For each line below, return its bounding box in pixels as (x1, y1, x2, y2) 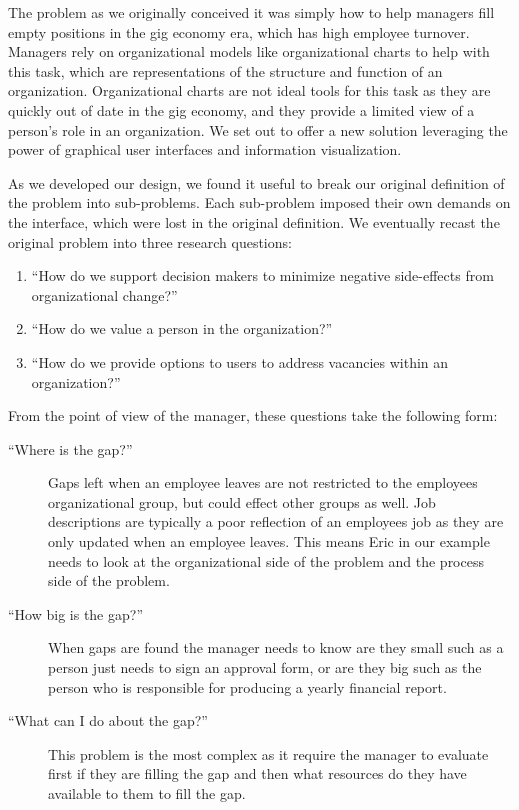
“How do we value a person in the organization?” (31, 318, 333, 339)
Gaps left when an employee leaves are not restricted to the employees (48, 472, 478, 493)
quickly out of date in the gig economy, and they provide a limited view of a (8, 99, 475, 120)
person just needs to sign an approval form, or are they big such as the (48, 657, 482, 678)
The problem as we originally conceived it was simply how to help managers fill (8, 2, 495, 22)
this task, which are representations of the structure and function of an (8, 60, 443, 81)
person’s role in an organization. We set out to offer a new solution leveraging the (8, 119, 508, 140)
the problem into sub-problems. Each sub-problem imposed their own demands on (8, 192, 511, 213)
